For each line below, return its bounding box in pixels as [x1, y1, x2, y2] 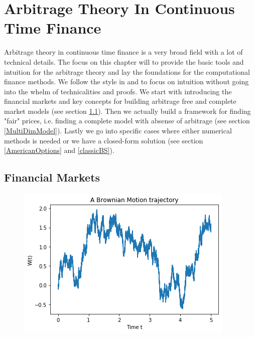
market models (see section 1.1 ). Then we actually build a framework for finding [4, 105, 251, 116]
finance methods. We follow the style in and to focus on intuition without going [4, 76, 249, 87]
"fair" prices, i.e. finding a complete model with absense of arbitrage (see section [4, 115, 250, 126]
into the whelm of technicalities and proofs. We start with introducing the [4, 86, 232, 96]
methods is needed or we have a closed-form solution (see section [4, 135, 203, 145]
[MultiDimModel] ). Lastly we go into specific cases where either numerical [4, 125, 232, 136]
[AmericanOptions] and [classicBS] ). [4, 145, 114, 155]
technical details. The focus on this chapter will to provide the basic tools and [4, 56, 244, 67]
